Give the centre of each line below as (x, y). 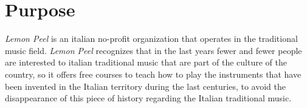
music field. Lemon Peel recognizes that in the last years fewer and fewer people (153, 50)
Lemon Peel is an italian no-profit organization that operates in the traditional (151, 39)
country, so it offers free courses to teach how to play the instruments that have (153, 74)
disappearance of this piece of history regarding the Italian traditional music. (148, 98)
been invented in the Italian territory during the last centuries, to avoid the (145, 86)
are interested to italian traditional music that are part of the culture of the (146, 62)
